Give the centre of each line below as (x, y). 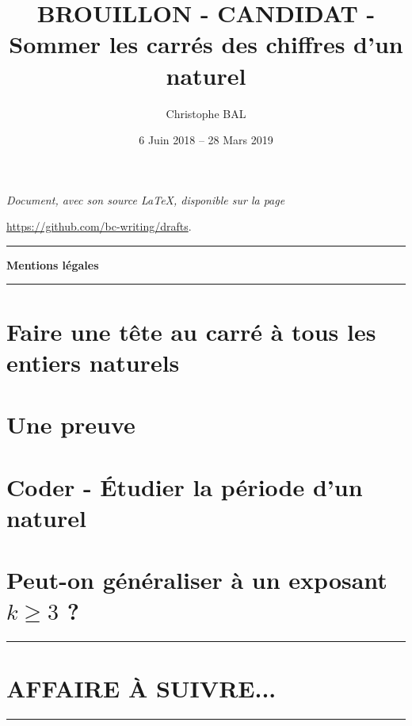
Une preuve (71, 424)
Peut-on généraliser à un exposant (197, 580)
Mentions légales (53, 264)
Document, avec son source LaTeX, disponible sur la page (146, 199)
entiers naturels (93, 362)
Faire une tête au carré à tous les (191, 331)
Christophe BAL (206, 113)
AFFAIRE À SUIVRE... (141, 688)
